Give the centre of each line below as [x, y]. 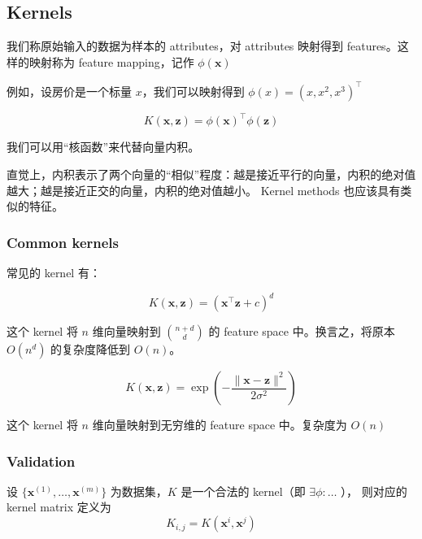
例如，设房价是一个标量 [69, 91]
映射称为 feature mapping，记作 [111, 61]
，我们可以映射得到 [193, 91]
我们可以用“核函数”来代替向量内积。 [103, 147]
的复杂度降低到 [91, 349]
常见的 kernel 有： [54, 272]
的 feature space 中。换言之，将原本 [302, 331]
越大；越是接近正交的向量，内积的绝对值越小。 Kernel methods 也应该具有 [204, 190]
